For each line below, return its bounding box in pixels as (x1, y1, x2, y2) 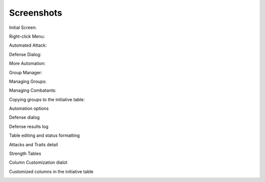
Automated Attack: (9, 42, 47, 49)
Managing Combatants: (9, 87, 56, 93)
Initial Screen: (9, 25, 37, 30)
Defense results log (9, 123, 49, 130)
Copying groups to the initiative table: (9, 96, 85, 103)
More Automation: (9, 60, 46, 66)
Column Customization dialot (9, 159, 68, 165)
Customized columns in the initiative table (9, 168, 94, 174)
